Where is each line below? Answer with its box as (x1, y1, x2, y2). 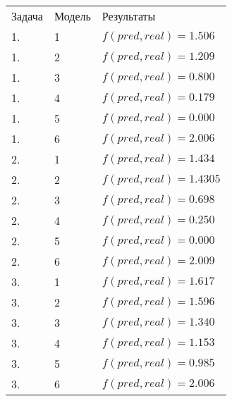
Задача (11, 8, 43, 24)
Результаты (102, 8, 156, 24)
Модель (54, 8, 91, 24)
